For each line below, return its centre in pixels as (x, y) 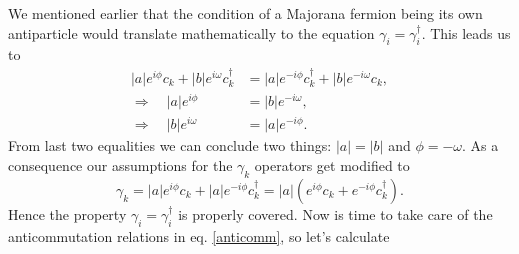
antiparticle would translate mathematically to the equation (191, 32)
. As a (480, 145)
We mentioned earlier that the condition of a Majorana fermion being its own (245, 13)
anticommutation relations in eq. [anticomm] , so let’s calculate (199, 235)
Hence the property (67, 213)
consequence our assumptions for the (120, 165)
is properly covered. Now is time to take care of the (335, 213)
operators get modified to (332, 165)
